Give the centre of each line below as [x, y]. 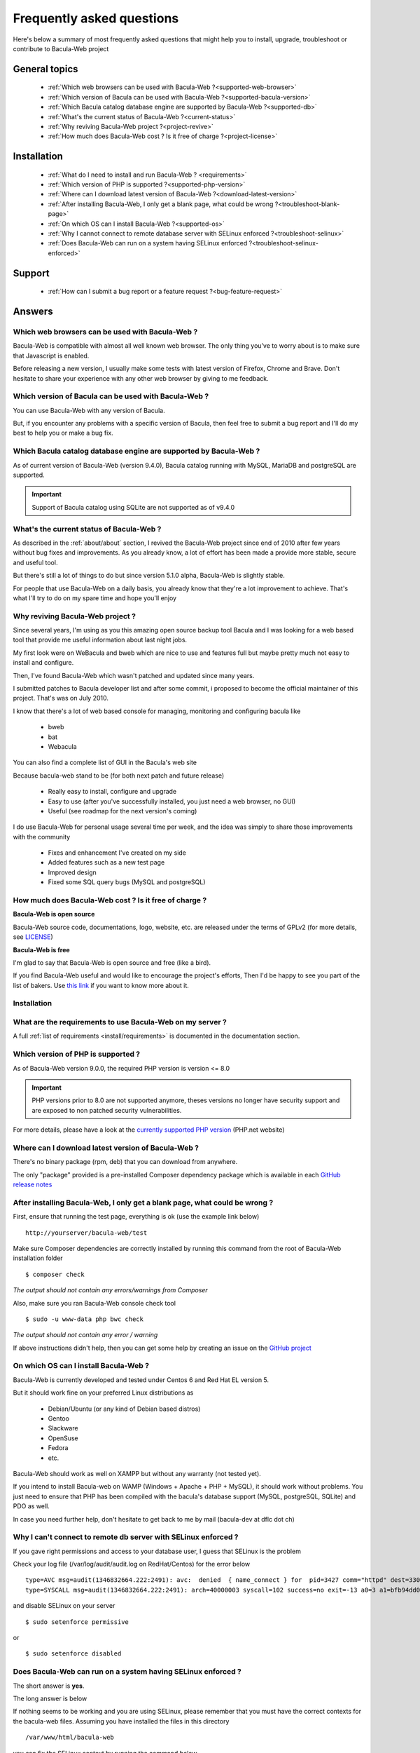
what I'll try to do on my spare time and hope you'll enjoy [95, 598]
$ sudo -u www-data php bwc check [84, 1319]
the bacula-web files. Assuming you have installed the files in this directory [121, 1721]
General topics [45, 69]
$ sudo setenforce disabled [73, 1654]
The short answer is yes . [49, 1686]
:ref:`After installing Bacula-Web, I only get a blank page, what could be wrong [161, 204]
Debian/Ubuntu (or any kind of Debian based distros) [124, 1409]
